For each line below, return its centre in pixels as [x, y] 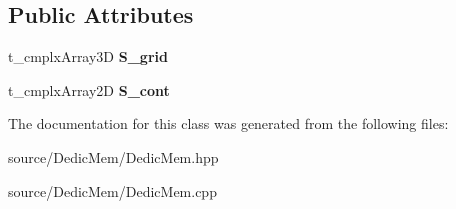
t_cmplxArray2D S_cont [89, 89]
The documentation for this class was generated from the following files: [228, 123]
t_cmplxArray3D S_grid [88, 56]
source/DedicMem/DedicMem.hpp [113, 156]
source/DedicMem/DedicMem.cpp [112, 190]
